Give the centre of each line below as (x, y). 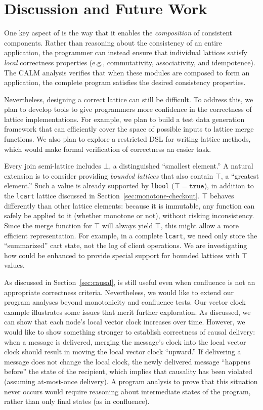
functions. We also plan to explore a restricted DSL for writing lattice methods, (127, 139)
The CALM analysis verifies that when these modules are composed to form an (127, 72)
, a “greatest (240, 175)
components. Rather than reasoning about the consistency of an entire (113, 42)
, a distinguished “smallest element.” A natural (181, 166)
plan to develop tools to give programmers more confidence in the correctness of (128, 109)
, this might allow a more (200, 225)
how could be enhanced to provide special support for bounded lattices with (122, 255)
